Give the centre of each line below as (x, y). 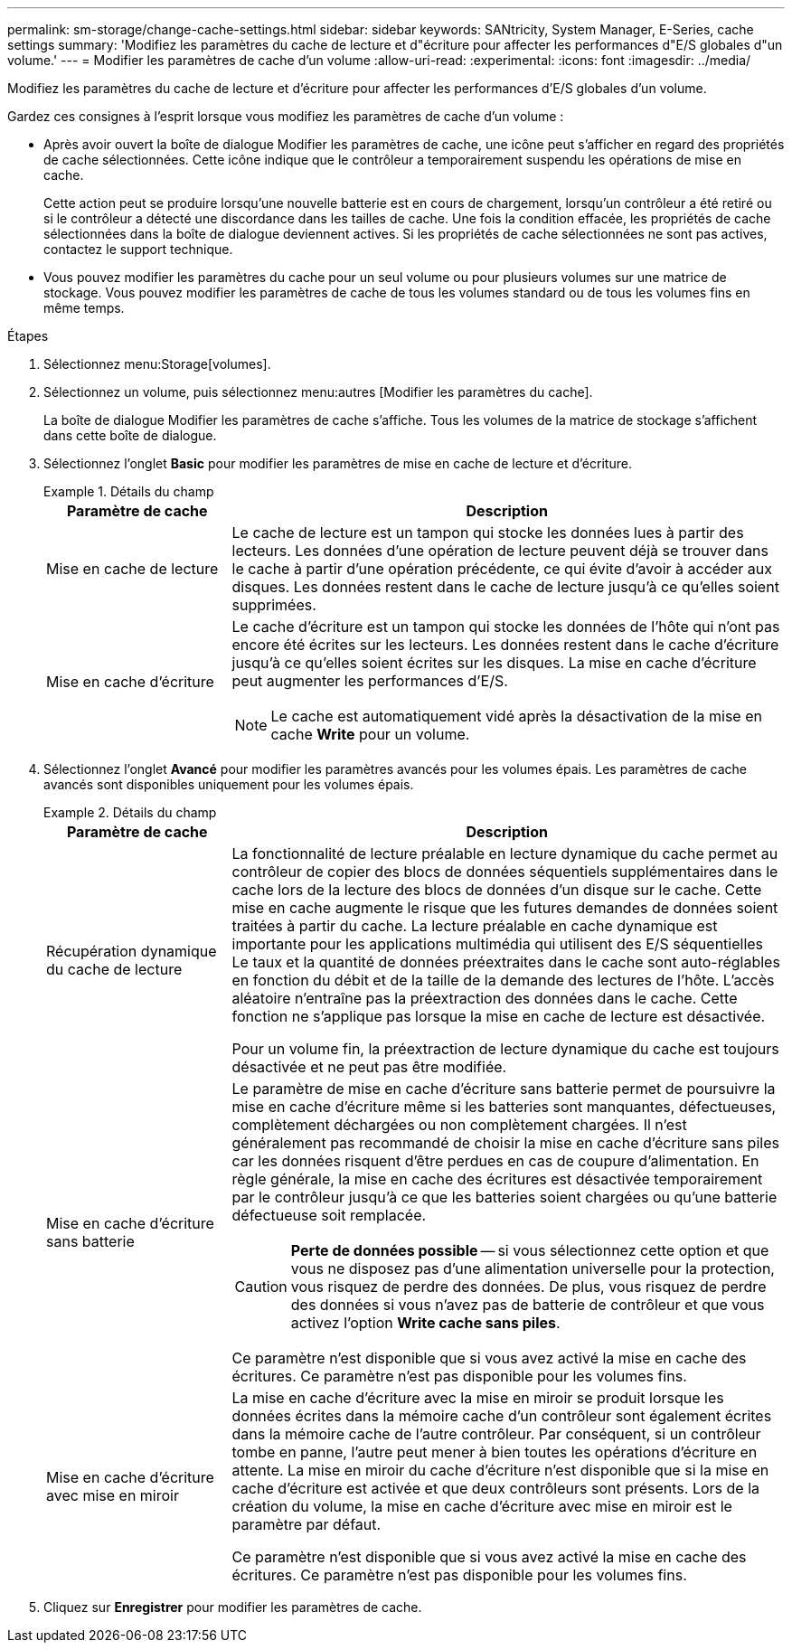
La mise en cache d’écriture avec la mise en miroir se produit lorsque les (478, 1398)
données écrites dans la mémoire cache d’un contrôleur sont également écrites (502, 1416)
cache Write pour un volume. (370, 734)
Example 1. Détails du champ (129, 491)
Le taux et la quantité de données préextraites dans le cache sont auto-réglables (506, 962)
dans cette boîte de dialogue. (130, 435)
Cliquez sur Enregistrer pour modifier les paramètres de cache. (233, 1607)
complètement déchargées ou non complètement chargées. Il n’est (459, 1125)
